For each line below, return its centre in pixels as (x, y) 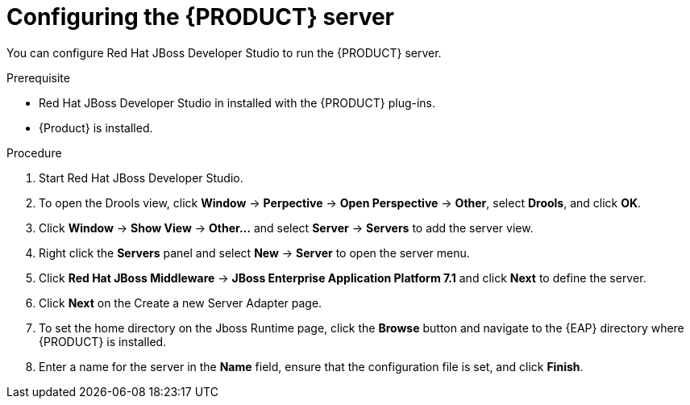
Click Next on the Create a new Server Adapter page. (181, 303)
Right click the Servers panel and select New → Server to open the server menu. (254, 253)
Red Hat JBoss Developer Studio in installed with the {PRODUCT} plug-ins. (237, 102)
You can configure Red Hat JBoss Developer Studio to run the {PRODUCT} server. (224, 52)
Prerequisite (38, 77)
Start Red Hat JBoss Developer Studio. (141, 177)
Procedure (34, 152)
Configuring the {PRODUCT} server (201, 17)
